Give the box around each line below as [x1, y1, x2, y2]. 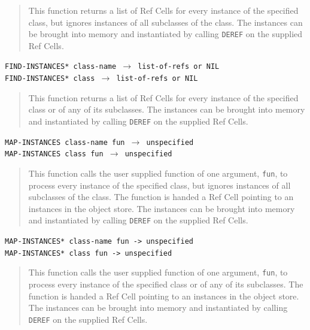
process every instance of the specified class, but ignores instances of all [28, 178, 291, 191]
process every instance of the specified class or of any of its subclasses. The [28, 277, 303, 290]
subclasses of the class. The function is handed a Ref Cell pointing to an [28, 190, 294, 203]
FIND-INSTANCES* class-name [5, 62, 117, 71]
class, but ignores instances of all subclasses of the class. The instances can [28, 16, 303, 28]
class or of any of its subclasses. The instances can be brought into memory [28, 103, 305, 116]
